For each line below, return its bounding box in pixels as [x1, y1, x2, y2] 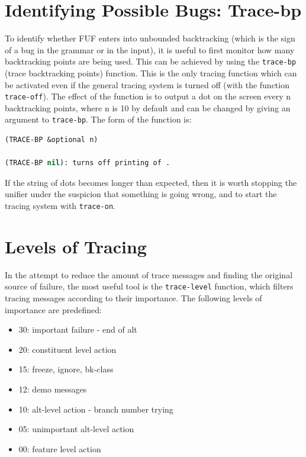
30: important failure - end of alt [18, 323, 137, 336]
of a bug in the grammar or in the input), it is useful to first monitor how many [5, 43, 295, 56]
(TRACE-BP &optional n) [5, 136, 98, 144]
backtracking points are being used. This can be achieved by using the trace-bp [5, 55, 297, 67]
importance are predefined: [5, 303, 102, 316]
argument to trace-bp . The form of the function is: [5, 113, 192, 125]
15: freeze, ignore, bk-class [18, 363, 114, 375]
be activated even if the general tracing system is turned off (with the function [5, 78, 289, 91]
